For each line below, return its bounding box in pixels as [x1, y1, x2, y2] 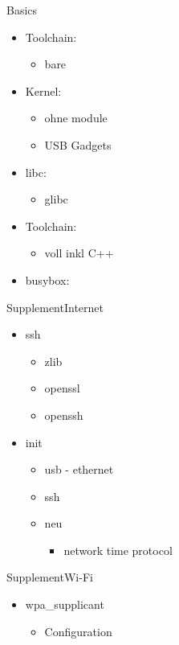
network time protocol [63, 541, 173, 558]
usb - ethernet [44, 461, 114, 478]
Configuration [44, 622, 112, 639]
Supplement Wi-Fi [6, 569, 93, 585]
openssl [44, 380, 80, 396]
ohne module [44, 109, 108, 126]
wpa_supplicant [25, 596, 104, 613]
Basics [6, 2, 38, 18]
